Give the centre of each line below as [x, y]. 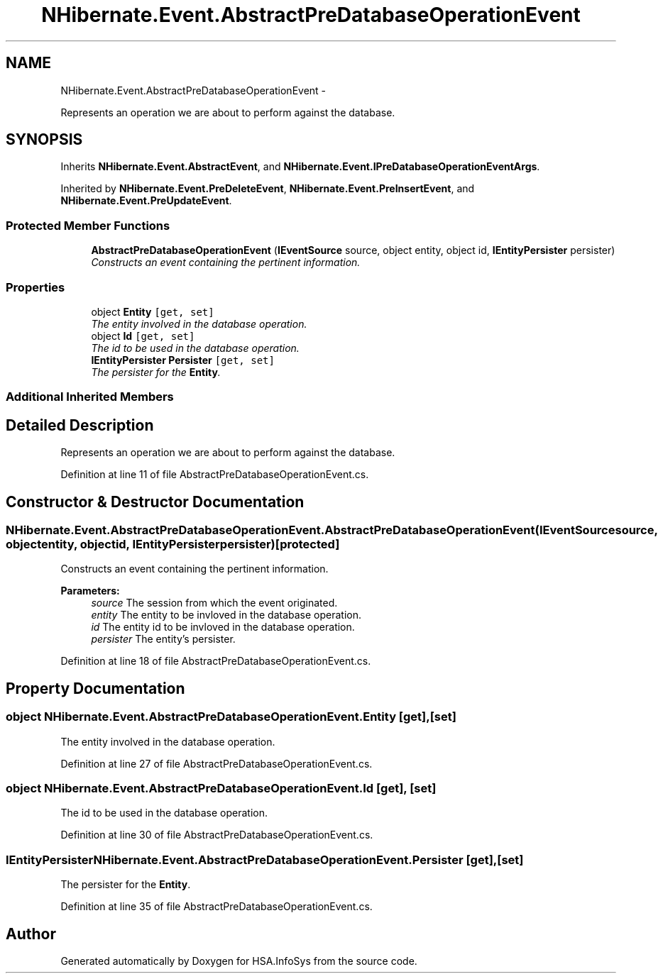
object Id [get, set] [143, 336]
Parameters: [90, 591]
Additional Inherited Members [90, 397]
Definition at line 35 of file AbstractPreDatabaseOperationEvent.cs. [217, 907]
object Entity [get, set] [153, 311]
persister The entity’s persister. [163, 639]
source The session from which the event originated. [214, 603]
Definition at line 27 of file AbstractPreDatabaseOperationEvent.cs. [217, 763]
